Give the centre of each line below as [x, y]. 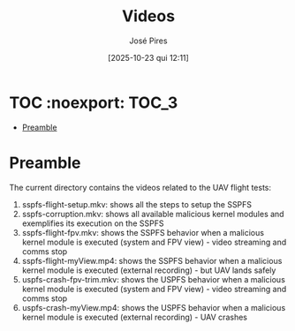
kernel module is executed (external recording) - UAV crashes [134, 317]
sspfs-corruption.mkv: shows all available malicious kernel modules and [153, 214]
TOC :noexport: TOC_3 [94, 102]
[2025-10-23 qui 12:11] [148, 57]
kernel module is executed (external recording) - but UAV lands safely [149, 270]
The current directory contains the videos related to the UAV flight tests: [140, 187]
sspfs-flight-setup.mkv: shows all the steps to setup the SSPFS [137, 204]
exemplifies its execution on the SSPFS [93, 223]
